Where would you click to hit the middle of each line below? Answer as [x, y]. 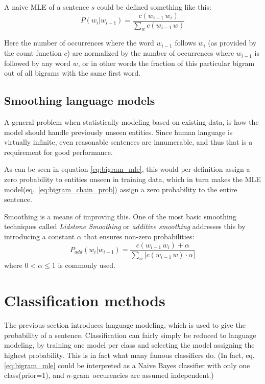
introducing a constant [40, 236]
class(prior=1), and [34, 375]
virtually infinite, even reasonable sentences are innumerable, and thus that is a [128, 142]
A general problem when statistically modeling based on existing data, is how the [131, 122]
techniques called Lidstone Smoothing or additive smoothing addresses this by [125, 226]
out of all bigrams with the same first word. [73, 73]
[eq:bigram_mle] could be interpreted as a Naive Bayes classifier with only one [127, 365]
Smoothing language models [80, 100]
